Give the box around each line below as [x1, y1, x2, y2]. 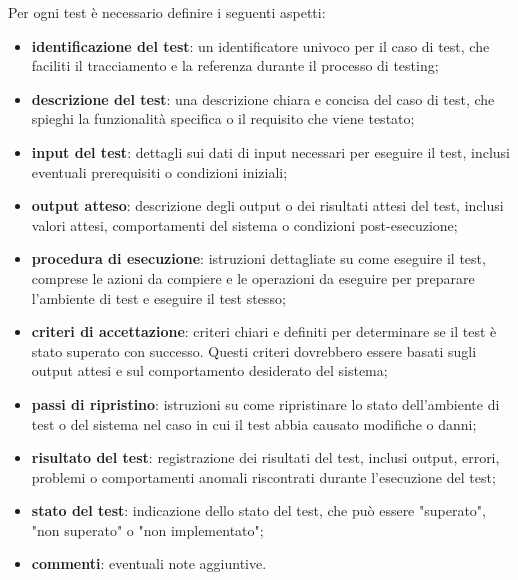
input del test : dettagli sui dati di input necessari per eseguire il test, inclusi [31, 141, 510, 162]
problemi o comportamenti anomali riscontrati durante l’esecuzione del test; [31, 466, 496, 487]
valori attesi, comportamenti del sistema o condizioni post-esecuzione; [31, 214, 458, 235]
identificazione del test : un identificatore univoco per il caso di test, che [31, 35, 490, 56]
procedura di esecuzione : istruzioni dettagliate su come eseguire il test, [31, 248, 486, 269]
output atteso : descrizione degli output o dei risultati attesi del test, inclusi [31, 195, 504, 216]
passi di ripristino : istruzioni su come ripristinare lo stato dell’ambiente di [31, 393, 500, 414]
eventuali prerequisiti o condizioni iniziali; [31, 161, 288, 182]
